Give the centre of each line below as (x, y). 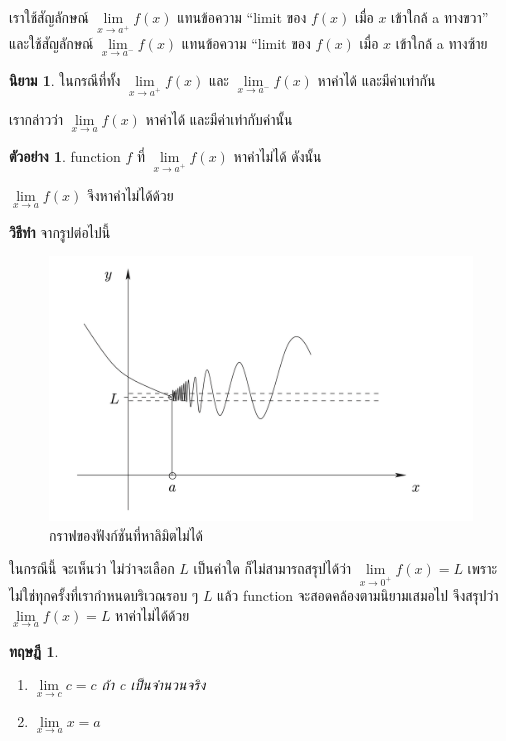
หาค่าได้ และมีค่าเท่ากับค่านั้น (219, 119)
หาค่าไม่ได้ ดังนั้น (277, 155)
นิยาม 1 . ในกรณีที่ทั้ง (65, 79)
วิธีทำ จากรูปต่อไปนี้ (60, 231)
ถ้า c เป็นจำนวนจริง (153, 684)
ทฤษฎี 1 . (34, 650)
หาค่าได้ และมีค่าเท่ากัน (376, 79)
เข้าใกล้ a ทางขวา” (440, 17)
